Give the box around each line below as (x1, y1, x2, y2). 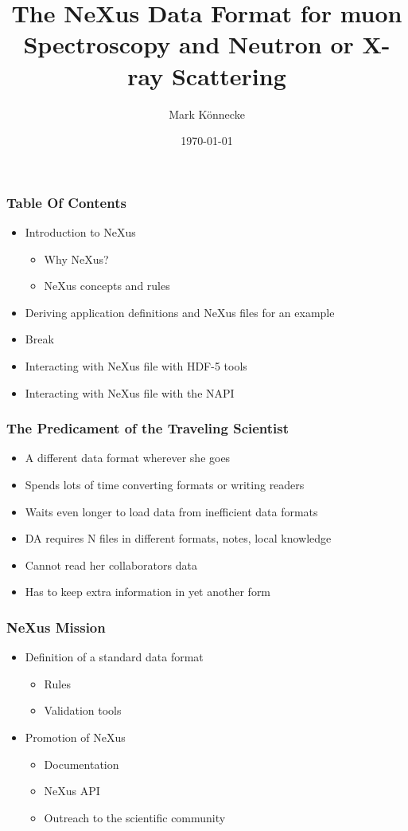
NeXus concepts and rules (44, 277, 170, 294)
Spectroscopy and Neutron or (23, 28, 354, 61)
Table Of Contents (6, 192, 126, 212)
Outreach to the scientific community (44, 809, 226, 825)
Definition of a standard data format (25, 649, 204, 665)
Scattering (171, 59, 286, 92)
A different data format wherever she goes (25, 449, 231, 466)
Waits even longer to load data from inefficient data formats (25, 503, 318, 519)
